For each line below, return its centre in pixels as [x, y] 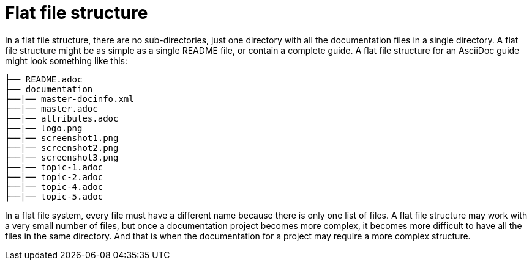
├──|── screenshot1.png [62, 138]
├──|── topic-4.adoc [54, 187]
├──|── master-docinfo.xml [69, 99]
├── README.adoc [44, 79]
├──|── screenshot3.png [62, 157]
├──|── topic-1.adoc [54, 167]
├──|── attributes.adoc [62, 118]
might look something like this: [66, 60]
